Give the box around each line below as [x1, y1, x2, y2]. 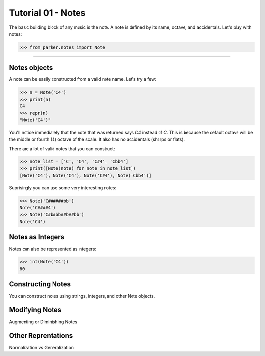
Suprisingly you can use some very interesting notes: [9, 185, 117, 191]
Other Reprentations [9, 331, 73, 340]
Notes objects [9, 64, 53, 72]
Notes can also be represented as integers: [9, 246, 97, 252]
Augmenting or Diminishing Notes [9, 319, 78, 325]
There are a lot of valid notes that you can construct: [9, 145, 115, 152]
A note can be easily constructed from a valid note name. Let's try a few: [9, 76, 157, 82]
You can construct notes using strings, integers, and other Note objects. [9, 293, 155, 299]
